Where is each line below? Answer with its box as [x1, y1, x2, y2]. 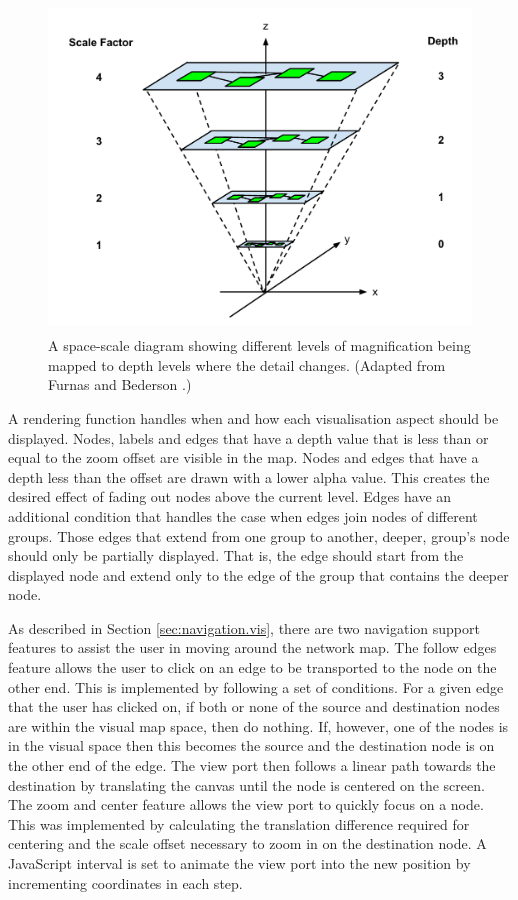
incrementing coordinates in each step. [8, 872, 243, 893]
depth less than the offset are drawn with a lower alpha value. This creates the [8, 466, 490, 487]
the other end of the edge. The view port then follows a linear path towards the [8, 755, 496, 776]
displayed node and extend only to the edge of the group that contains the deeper [8, 564, 509, 585]
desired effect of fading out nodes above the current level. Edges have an [8, 486, 452, 507]
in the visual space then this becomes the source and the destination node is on [8, 735, 495, 756]
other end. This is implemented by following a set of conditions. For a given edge [8, 676, 504, 697]
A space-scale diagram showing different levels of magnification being [48, 335, 471, 356]
